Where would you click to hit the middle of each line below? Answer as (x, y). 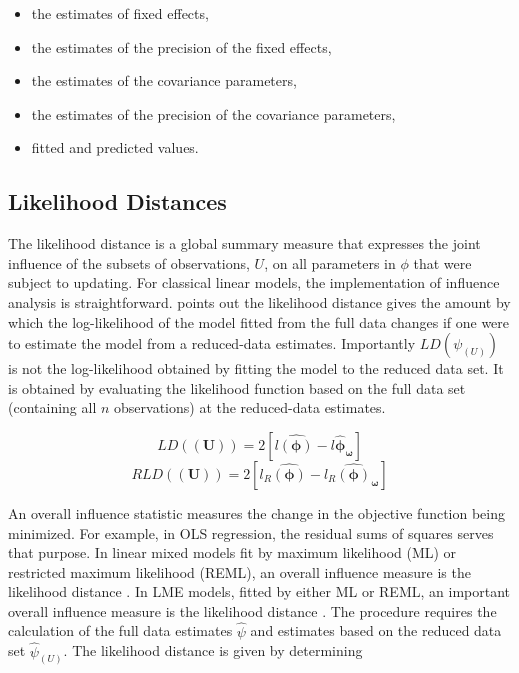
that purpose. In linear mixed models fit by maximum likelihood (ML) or (232, 552)
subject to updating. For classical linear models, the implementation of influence (254, 282)
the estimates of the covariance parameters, (164, 80)
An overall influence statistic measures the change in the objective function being (256, 512)
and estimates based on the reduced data (376, 630)
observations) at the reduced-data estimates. (250, 407)
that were (442, 262)
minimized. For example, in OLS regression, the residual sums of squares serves (251, 532)
